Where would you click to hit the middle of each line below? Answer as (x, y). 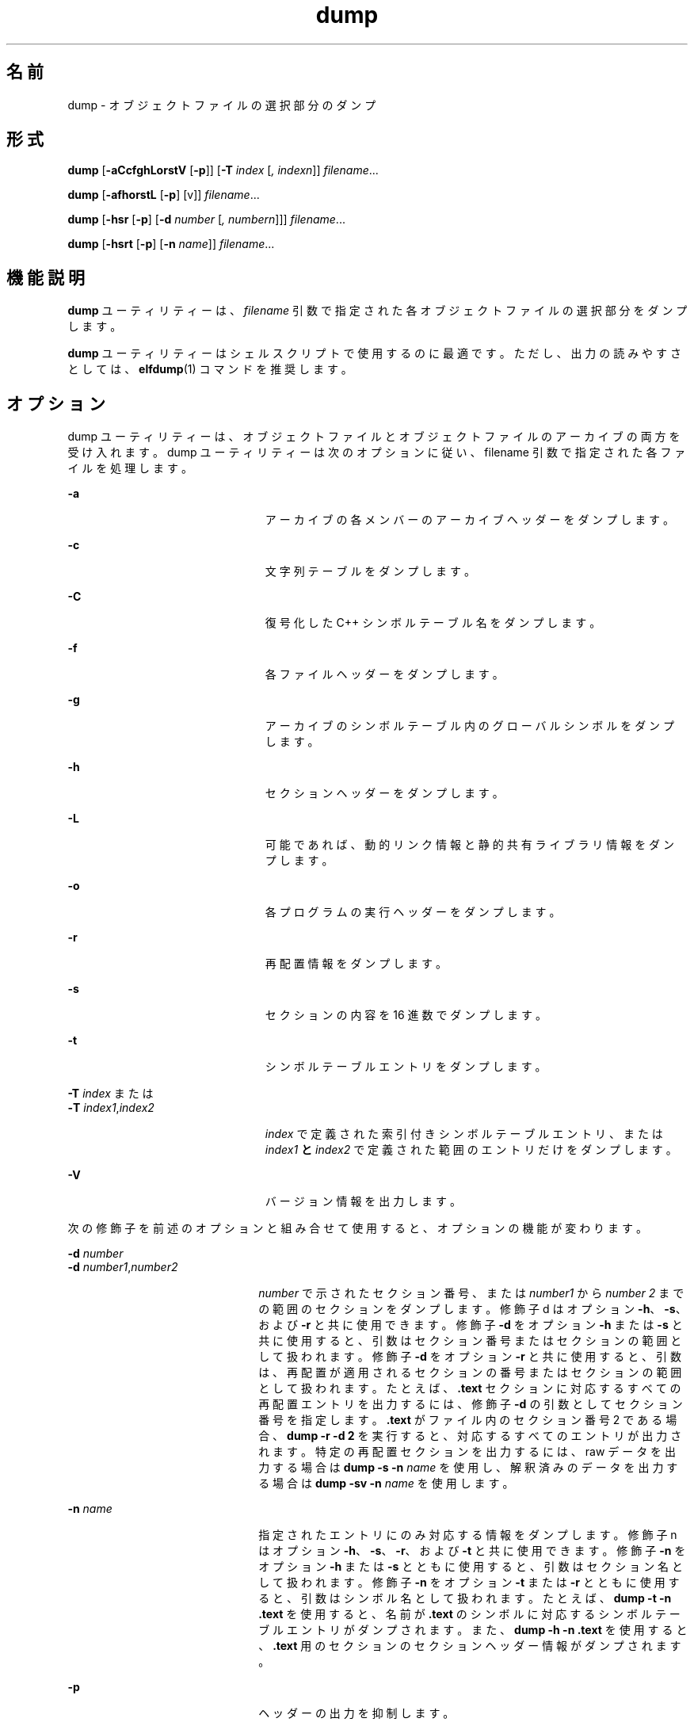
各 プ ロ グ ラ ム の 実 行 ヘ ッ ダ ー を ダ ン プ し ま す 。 (413, 912)
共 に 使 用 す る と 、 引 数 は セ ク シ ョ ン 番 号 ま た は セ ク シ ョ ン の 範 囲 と (470, 1341)
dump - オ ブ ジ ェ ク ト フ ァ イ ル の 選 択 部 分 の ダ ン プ (222, 105)
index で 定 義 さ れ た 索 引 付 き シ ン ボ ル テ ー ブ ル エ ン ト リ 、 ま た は (464, 1134)
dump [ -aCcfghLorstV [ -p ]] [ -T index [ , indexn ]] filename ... (223, 170)
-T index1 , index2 (111, 1108)
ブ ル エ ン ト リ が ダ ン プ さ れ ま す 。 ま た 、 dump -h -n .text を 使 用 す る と (473, 1630)
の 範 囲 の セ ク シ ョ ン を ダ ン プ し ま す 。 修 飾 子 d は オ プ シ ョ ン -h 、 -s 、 (473, 1309)
